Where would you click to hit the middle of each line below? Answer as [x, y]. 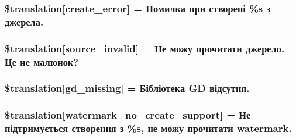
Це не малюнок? [42, 61]
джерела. [24, 21]
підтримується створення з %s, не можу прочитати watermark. [148, 128]
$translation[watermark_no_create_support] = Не [128, 115]
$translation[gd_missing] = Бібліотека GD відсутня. [127, 88]
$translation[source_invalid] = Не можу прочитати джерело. [145, 48]
